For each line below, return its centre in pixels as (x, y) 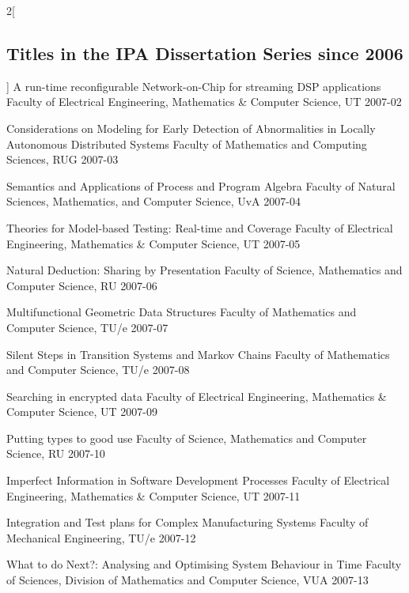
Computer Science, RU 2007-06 (82, 285)
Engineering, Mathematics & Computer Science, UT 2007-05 (153, 243)
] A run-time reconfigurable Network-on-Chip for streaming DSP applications (194, 86)
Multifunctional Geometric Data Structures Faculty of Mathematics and (182, 312)
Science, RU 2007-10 (56, 453)
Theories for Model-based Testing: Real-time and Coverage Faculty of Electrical (200, 227)
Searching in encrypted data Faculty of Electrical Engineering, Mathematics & (197, 396)
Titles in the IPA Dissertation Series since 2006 (205, 53)
